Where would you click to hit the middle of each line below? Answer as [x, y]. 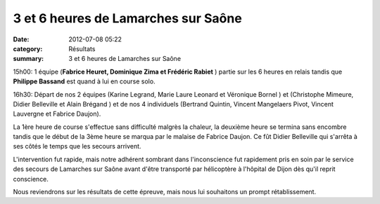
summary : [28, 59]
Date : [21, 39]
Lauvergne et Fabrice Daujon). [57, 114]
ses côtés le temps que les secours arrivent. [77, 147]
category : [28, 48]
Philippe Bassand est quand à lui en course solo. [84, 81]
